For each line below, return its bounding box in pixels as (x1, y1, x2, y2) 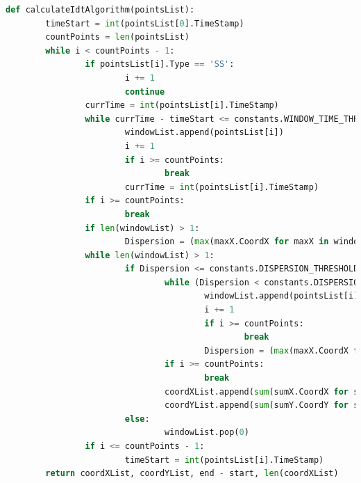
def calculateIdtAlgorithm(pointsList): (6, 5, 195, 15)
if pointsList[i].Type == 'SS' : (85, 59, 235, 70)
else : (124, 413, 150, 424)
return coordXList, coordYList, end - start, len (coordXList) (45, 468, 339, 479)
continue (124, 86, 165, 97)
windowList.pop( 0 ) (165, 427, 249, 438)
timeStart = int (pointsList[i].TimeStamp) (124, 454, 324, 465)
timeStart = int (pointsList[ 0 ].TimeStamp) (45, 18, 244, 29)
